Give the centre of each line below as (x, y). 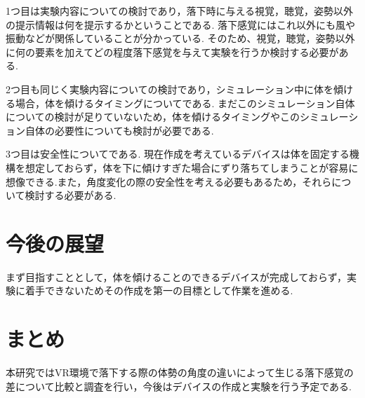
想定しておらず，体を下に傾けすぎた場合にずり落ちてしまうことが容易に (192, 167)
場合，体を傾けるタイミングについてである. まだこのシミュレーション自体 (185, 103)
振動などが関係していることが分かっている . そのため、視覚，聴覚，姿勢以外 (180, 38)
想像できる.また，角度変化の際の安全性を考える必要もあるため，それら (169, 181)
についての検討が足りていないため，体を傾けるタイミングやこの (153, 117)
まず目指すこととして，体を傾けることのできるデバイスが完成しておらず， (176, 276)
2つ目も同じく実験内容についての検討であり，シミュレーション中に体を (170, 89)
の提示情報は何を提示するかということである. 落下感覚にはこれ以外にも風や (180, 24)
